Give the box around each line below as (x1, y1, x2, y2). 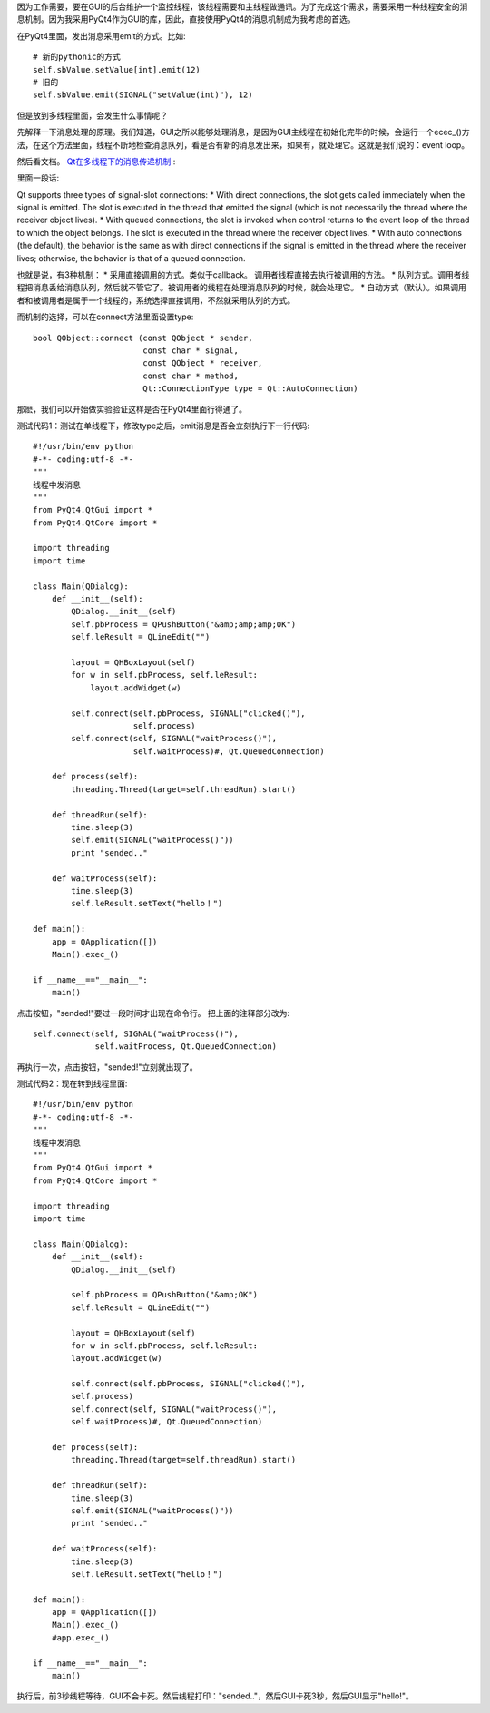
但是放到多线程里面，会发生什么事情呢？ (16, 110, 168, 121)
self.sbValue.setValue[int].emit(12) (33, 64, 201, 74)
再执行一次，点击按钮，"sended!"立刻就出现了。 (16, 1062, 199, 1072)
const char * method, (142, 370, 240, 381)
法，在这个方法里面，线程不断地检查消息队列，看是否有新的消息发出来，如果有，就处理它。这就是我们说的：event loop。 (16, 139, 470, 150)
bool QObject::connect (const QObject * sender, (33, 332, 253, 343)
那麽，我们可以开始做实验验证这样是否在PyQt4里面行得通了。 (16, 404, 247, 415)
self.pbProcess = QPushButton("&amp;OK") (71, 1289, 259, 1300)
